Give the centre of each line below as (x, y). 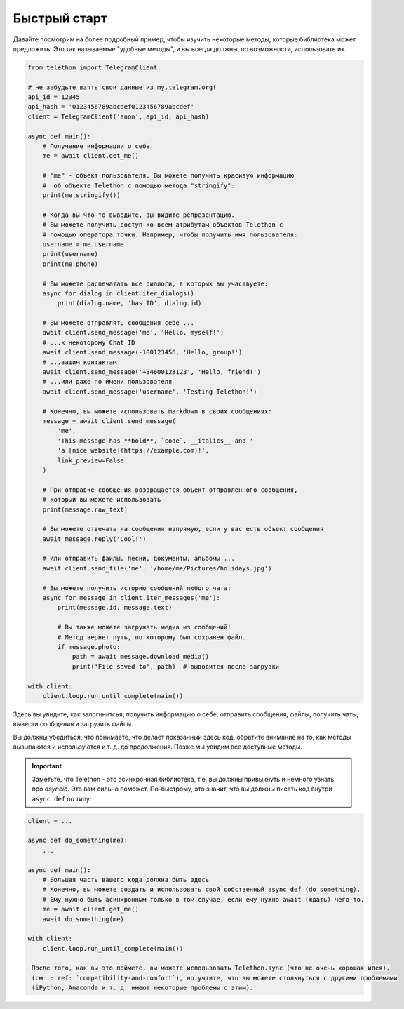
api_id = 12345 (54, 97)
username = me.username (83, 244)
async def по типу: (62, 798)
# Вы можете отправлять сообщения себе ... (118, 323)
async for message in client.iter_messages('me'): (131, 598)
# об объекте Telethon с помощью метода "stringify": (139, 185)
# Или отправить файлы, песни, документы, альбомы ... (139, 559)
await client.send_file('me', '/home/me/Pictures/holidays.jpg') (157, 568)
